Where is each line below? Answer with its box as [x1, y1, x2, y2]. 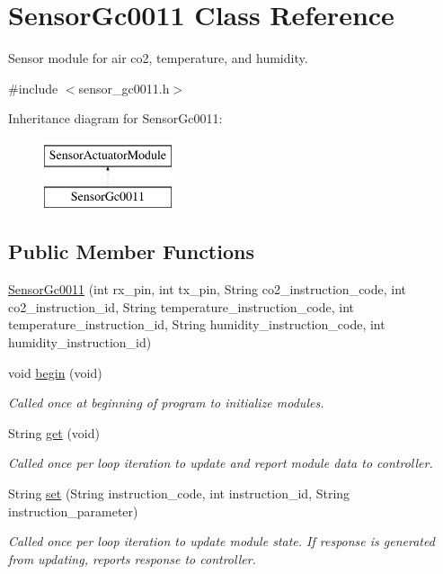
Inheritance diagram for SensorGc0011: [8, 109, 223, 128]
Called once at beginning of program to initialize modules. [8, 393, 324, 412]
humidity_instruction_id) [8, 333, 152, 352]
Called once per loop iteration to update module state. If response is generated [8, 532, 435, 551]
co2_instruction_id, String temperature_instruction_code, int [8, 297, 355, 316]
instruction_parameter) [8, 501, 138, 520]
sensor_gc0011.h [78, 78, 170, 97]
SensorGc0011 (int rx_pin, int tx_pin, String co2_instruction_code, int [8, 280, 407, 299]
